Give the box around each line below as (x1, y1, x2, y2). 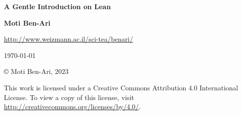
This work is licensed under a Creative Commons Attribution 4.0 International (4, 82, 238, 92)
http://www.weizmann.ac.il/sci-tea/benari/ (4, 34, 133, 44)
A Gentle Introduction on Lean (4, 1, 111, 11)
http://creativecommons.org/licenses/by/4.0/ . (4, 101, 141, 112)
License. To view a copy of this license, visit (4, 92, 135, 102)
